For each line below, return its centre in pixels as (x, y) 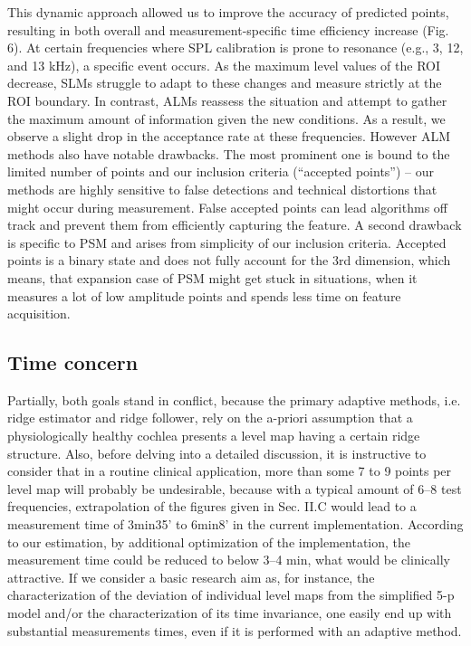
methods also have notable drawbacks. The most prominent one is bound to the (229, 153)
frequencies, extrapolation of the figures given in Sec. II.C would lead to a (212, 506)
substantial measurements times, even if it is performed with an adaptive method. (235, 630)
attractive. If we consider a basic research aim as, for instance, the (191, 577)
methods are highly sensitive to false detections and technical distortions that (222, 189)
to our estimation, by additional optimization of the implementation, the (209, 541)
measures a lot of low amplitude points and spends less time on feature (204, 295)
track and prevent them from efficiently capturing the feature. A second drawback (235, 225)
